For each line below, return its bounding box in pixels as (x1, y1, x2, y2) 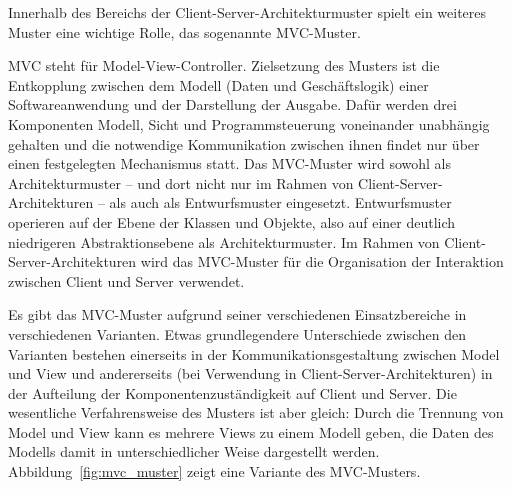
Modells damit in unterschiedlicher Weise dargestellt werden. (8, 441, 380, 462)
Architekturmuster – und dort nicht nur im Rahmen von (8, 172, 354, 193)
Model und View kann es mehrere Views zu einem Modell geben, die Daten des (8, 421, 494, 442)
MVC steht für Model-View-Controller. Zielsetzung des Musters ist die (8, 55, 440, 76)
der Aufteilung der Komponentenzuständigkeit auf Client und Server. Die (8, 382, 457, 403)
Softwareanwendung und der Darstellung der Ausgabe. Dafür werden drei (8, 94, 457, 115)
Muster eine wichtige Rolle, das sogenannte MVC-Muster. (8, 21, 361, 42)
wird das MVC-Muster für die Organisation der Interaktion (140, 251, 504, 272)
